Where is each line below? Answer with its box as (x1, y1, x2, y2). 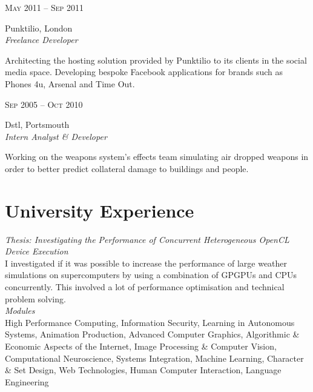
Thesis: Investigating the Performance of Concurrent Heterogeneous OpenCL (5, 233, 289, 245)
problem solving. (5, 292, 66, 305)
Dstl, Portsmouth (5, 118, 70, 131)
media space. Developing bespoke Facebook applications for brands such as (5, 65, 283, 78)
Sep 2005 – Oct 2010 (5, 98, 83, 110)
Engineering (5, 375, 49, 388)
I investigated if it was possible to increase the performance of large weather (5, 256, 288, 269)
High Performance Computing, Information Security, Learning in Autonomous (5, 316, 295, 328)
